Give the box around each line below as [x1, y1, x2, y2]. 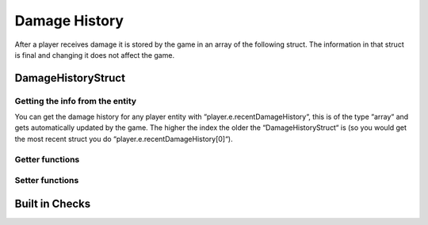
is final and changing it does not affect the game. [14, 50, 174, 59]
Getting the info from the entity [14, 95, 137, 106]
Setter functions [14, 175, 79, 186]
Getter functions [14, 154, 80, 165]
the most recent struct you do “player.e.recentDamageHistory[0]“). [14, 134, 233, 143]
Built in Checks [14, 196, 91, 210]
